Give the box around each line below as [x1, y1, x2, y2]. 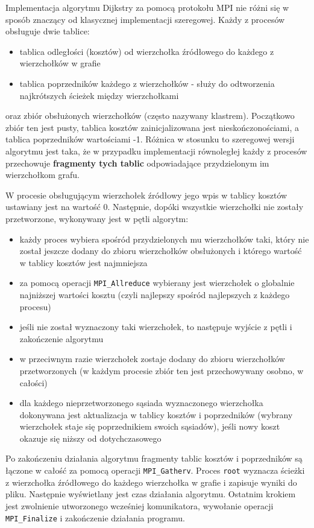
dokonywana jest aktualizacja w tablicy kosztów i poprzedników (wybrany [19, 408, 293, 421]
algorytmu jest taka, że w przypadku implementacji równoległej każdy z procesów [5, 144, 307, 157]
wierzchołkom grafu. [5, 168, 80, 181]
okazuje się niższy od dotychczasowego [19, 431, 162, 444]
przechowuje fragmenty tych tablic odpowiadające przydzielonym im [5, 156, 269, 169]
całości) [19, 376, 48, 389]
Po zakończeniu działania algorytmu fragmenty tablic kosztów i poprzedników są [5, 452, 303, 465]
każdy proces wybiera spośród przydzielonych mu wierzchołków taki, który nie [19, 232, 309, 245]
